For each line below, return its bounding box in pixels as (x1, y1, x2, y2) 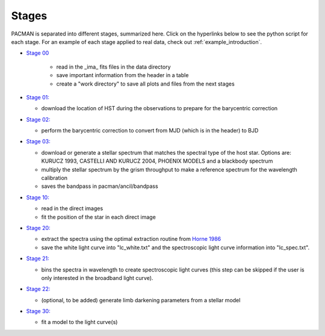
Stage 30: (26, 308, 51, 315)
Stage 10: (26, 193, 49, 201)
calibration (41, 175, 68, 182)
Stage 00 (26, 49, 49, 57)
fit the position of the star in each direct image (41, 213, 156, 220)
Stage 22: (26, 285, 51, 293)
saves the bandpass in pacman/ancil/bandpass (41, 182, 159, 190)
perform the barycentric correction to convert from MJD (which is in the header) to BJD (41, 127, 259, 134)
